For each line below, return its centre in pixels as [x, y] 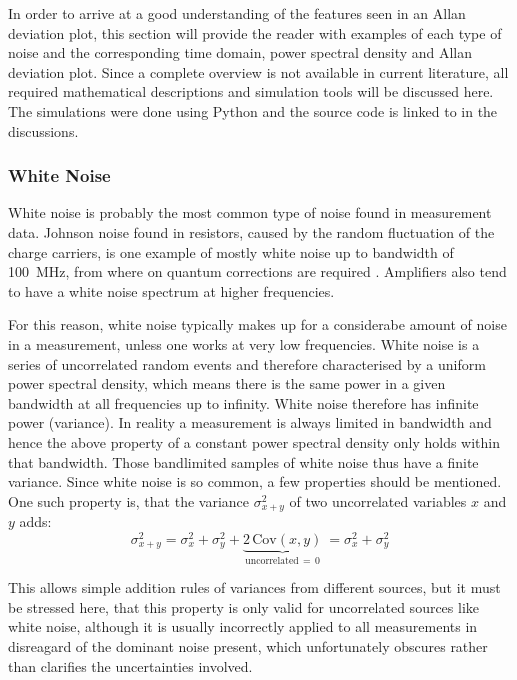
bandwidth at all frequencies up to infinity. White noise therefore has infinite [243, 402]
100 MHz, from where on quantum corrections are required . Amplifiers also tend [257, 271]
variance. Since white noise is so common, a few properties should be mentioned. [255, 481]
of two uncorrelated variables [378, 500]
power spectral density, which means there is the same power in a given [227, 383]
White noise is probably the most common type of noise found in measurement [250, 212]
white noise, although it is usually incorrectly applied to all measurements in [243, 626]
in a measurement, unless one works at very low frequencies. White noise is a [244, 343]
